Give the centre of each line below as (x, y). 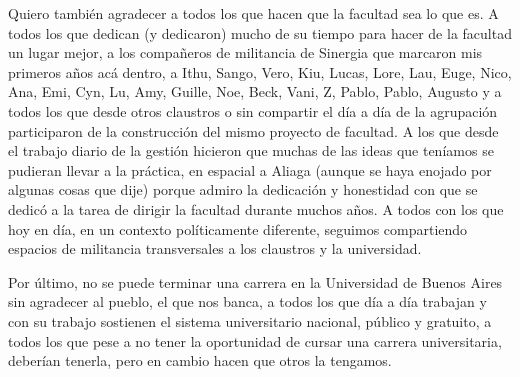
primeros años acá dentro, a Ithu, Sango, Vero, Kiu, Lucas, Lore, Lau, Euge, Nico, (260, 71)
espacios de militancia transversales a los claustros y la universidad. (215, 248)
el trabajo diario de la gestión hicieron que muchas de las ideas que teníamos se (251, 150)
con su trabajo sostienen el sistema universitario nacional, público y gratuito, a (250, 320)
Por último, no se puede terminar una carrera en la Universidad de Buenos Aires (255, 281)
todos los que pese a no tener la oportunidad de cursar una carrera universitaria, (255, 340)
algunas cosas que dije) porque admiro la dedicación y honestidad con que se (243, 189)
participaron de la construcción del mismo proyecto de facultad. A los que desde (253, 130)
